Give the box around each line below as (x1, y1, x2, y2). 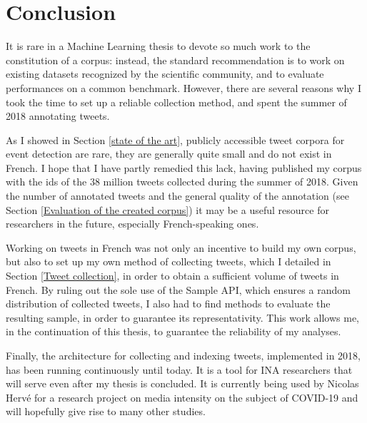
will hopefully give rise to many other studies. (6, 404, 206, 419)
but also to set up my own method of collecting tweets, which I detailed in (6, 254, 331, 269)
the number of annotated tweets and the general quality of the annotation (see (6, 188, 349, 203)
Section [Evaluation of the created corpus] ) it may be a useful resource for (6, 202, 329, 217)
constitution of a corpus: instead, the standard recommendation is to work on (6, 52, 345, 67)
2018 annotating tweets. (6, 108, 110, 123)
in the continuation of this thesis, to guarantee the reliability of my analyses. (6, 324, 341, 339)
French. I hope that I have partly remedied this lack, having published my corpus (6, 160, 362, 175)
